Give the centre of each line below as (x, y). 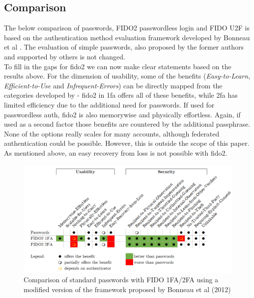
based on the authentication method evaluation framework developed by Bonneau (127, 37)
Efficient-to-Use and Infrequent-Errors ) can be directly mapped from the (113, 85)
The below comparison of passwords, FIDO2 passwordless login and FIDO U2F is (127, 28)
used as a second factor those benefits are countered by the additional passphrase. (127, 124)
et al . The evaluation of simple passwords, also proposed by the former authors (124, 47)
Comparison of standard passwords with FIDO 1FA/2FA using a (121, 280)
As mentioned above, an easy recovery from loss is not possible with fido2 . (116, 152)
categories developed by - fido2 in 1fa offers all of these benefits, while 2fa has (121, 95)
